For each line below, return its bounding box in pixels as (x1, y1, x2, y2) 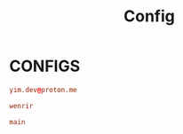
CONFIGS (9, 56, 81, 76)
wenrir (9, 101, 34, 110)
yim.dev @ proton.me (9, 85, 77, 94)
